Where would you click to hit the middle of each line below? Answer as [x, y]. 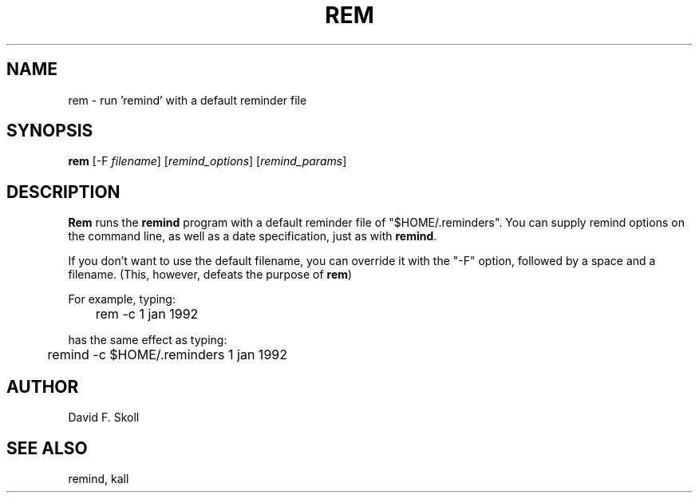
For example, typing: [122, 299]
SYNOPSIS [50, 131]
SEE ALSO [47, 448]
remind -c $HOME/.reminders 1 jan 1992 [167, 355]
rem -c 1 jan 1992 [147, 314]
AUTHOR [43, 386]
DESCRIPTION [63, 192]
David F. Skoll [104, 418]
